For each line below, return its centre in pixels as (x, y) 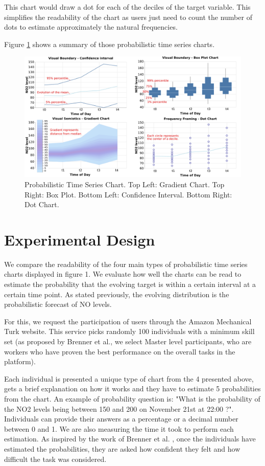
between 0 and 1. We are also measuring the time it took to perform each (119, 428)
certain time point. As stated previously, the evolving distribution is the (117, 294)
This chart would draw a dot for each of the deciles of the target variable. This (127, 7)
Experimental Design (80, 239)
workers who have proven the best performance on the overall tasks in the (120, 351)
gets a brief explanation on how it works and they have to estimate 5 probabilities (132, 389)
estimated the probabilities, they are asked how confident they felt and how (122, 448)
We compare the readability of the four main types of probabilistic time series (126, 264)
